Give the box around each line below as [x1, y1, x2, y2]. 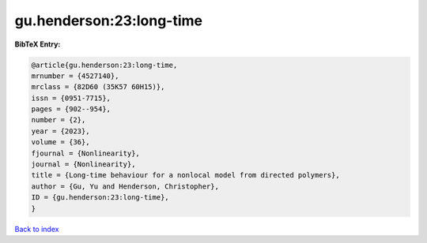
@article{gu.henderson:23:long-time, [31, 60, 178, 69]
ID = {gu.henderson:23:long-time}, [31, 193, 169, 202]
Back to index [14, 224, 59, 234]
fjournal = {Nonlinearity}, [31, 148, 140, 158]
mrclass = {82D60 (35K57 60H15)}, [31, 83, 165, 92]
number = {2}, [31, 115, 86, 125]
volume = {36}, [31, 138, 90, 147]
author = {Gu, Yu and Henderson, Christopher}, [31, 181, 219, 191]
